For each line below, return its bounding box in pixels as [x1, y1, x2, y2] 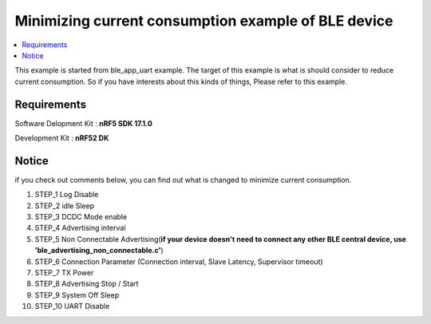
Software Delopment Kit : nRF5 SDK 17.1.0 [14, 118, 153, 128]
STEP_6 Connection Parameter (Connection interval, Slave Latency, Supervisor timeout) [34, 256, 323, 267]
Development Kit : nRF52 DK [14, 133, 109, 143]
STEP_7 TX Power [34, 268, 94, 278]
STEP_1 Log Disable [34, 190, 99, 200]
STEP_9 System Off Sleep [34, 290, 120, 299]
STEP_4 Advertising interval [34, 223, 126, 233]
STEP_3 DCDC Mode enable [34, 212, 128, 222]
